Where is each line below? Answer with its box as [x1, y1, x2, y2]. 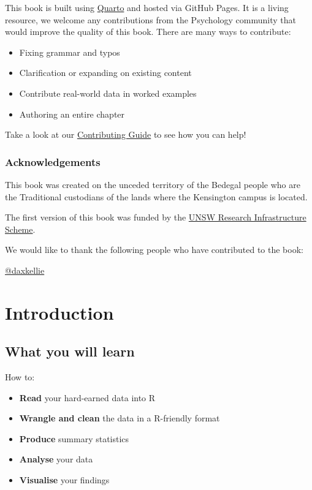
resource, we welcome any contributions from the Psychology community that [5, 13, 296, 26]
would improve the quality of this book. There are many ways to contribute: [5, 25, 291, 38]
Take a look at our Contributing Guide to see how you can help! [5, 128, 246, 141]
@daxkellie [5, 263, 45, 276]
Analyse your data [19, 453, 93, 466]
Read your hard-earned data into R [19, 391, 156, 404]
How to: [5, 371, 35, 383]
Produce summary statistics [19, 432, 129, 445]
